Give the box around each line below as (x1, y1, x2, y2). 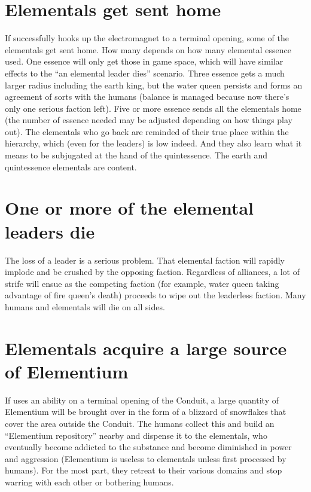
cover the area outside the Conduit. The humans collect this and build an (5, 417, 275, 430)
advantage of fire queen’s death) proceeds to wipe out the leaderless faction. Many (5, 289, 306, 301)
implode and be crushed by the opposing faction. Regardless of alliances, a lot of (5, 265, 300, 278)
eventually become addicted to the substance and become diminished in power (5, 441, 292, 453)
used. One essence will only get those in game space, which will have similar (5, 55, 283, 68)
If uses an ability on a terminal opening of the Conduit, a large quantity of (5, 393, 279, 406)
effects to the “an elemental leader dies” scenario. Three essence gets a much (5, 66, 285, 79)
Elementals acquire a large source (5, 335, 287, 360)
